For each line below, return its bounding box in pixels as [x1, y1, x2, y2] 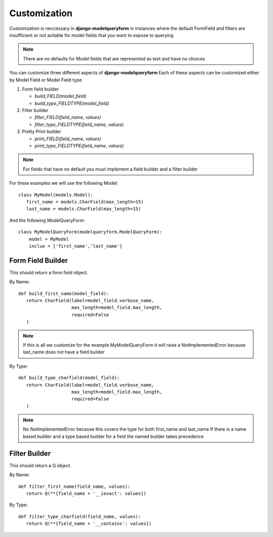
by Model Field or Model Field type [9, 76, 82, 83]
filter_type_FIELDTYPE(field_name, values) [34, 121, 124, 128]
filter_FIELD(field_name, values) [34, 114, 101, 120]
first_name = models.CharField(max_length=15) [26, 199, 144, 204]
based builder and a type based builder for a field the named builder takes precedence [23, 433, 204, 439]
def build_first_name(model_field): [18, 291, 109, 296]
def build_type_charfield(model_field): [18, 375, 120, 381]
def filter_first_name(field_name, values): [18, 483, 131, 489]
